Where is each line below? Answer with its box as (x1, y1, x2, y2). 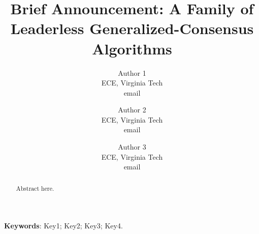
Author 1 (118, 67, 146, 78)
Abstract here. (16, 184, 54, 192)
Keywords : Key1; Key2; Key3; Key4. (4, 220, 123, 231)
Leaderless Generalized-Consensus (10, 18, 254, 39)
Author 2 (118, 104, 146, 115)
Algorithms (92, 38, 172, 58)
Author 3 (118, 141, 146, 152)
